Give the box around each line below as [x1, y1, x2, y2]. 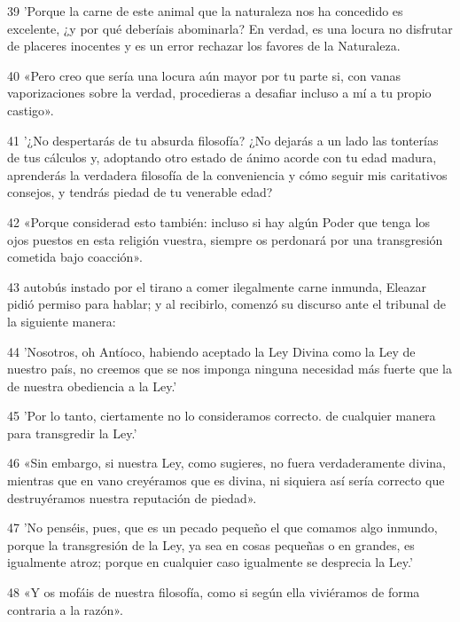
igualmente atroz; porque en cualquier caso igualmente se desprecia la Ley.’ [7, 553, 413, 571]
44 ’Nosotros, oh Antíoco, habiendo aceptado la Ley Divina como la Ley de [7, 342, 416, 360]
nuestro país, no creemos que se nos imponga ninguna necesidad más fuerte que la [7, 359, 452, 378]
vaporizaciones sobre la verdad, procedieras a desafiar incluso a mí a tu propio [7, 83, 432, 102]
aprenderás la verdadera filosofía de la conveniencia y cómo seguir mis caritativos [7, 165, 448, 184]
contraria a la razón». [7, 600, 123, 618]
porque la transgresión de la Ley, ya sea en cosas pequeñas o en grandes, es [7, 535, 415, 554]
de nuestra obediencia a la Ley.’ [7, 376, 177, 395]
